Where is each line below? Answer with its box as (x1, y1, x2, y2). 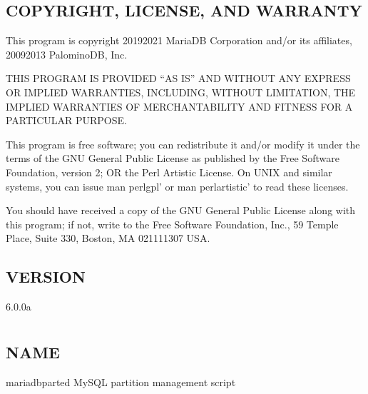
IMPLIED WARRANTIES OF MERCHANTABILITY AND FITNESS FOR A (6, 98, 353, 113)
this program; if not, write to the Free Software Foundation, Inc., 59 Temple (6, 216, 339, 231)
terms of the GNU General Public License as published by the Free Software (6, 151, 339, 166)
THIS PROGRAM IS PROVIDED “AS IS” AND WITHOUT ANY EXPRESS (6, 71, 351, 86)
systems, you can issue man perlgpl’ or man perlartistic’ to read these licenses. (6, 178, 349, 193)
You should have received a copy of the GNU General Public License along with (6, 203, 356, 218)
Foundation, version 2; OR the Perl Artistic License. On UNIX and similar (6, 164, 332, 179)
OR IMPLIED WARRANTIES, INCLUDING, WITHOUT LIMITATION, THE (6, 84, 356, 99)
